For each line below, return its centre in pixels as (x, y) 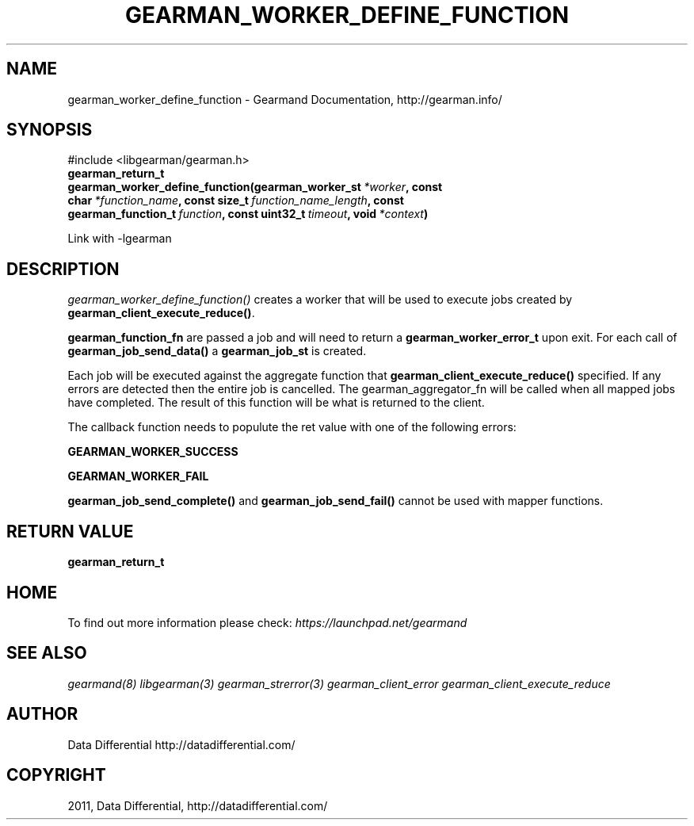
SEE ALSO (47, 653)
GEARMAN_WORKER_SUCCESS (153, 452)
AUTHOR (42, 714)
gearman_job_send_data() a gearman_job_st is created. (217, 351)
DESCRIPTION (63, 269)
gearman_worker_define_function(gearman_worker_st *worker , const (255, 187)
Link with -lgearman (120, 239)
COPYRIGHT (56, 775)
